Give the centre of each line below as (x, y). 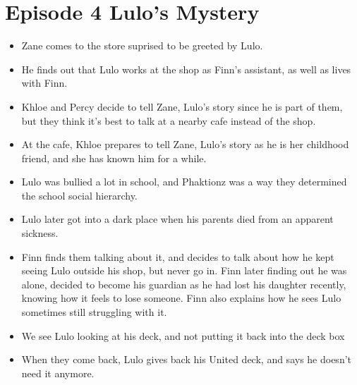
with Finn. (44, 83)
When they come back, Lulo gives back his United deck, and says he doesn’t (187, 359)
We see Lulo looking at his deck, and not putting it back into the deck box (183, 335)
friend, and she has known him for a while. (114, 158)
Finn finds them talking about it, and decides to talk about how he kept (178, 256)
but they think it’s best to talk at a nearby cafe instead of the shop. (169, 120)
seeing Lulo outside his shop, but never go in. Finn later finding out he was (184, 270)
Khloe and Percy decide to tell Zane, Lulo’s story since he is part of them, (182, 106)
